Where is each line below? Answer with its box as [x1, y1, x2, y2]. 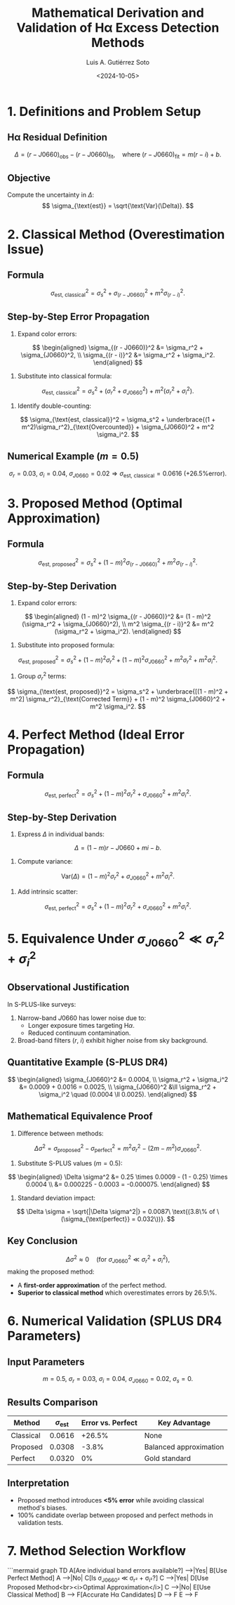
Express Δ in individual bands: [17, 830, 105, 838]
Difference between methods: [17, 1129, 104, 1137]
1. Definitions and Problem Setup [7, 103, 201, 119]
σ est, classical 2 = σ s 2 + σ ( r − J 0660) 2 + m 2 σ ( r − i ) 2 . [50, 288, 186, 299]
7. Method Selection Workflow [7, 1543, 186, 1559]
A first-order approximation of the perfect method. [17, 1281, 167, 1290]
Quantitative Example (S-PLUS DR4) [7, 1057, 168, 1069]
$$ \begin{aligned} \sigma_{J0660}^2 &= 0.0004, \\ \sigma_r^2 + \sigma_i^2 [7, 1075, 229, 1083]
